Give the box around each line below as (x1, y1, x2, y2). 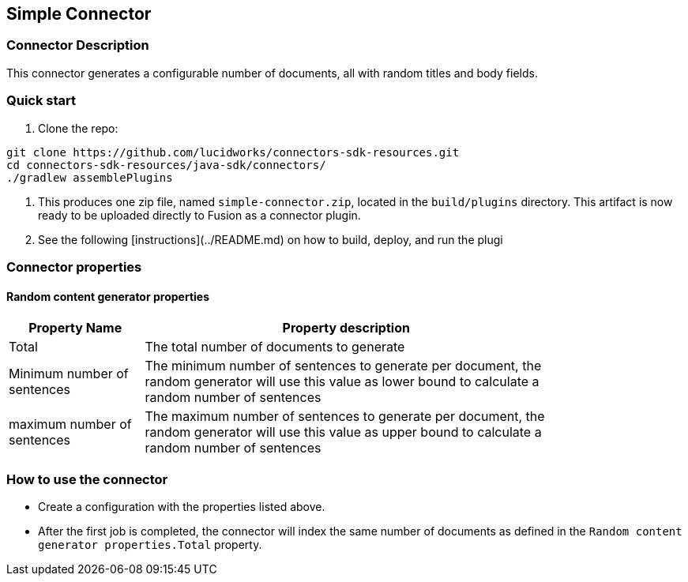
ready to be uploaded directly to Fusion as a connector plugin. (38, 208, 361, 222)
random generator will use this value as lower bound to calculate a (145, 374, 539, 390)
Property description (282, 320, 410, 336)
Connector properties (6, 258, 142, 275)
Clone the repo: (38, 121, 118, 135)
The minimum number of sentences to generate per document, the (145, 358, 542, 374)
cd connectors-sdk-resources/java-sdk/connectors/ (6, 158, 326, 171)
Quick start (6, 92, 77, 109)
